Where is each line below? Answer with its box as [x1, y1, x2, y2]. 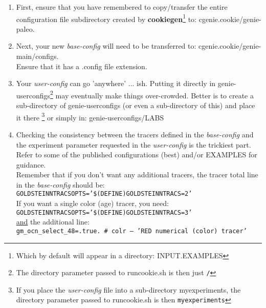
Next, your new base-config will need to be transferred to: [16, 40, 196, 51]
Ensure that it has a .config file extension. [16, 60, 147, 71]
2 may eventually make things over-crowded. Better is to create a [50, 88, 254, 100]
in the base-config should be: [16, 179, 105, 190]
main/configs [16, 51, 57, 61]
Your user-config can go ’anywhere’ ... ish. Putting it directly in [16, 78, 216, 89]
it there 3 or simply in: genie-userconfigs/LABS [16, 110, 164, 122]
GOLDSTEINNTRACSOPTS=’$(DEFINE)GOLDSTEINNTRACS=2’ [16, 190, 192, 198]
